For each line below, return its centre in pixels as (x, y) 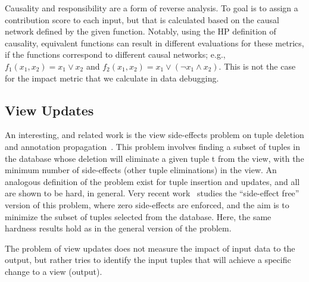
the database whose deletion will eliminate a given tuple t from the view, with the (154, 158)
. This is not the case (257, 66)
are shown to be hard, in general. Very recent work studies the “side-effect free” (152, 193)
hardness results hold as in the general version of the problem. (118, 228)
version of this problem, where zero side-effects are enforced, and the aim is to (147, 204)
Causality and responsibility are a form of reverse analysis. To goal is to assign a (152, 8)
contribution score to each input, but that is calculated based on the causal (142, 19)
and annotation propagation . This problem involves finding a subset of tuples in (152, 146)
